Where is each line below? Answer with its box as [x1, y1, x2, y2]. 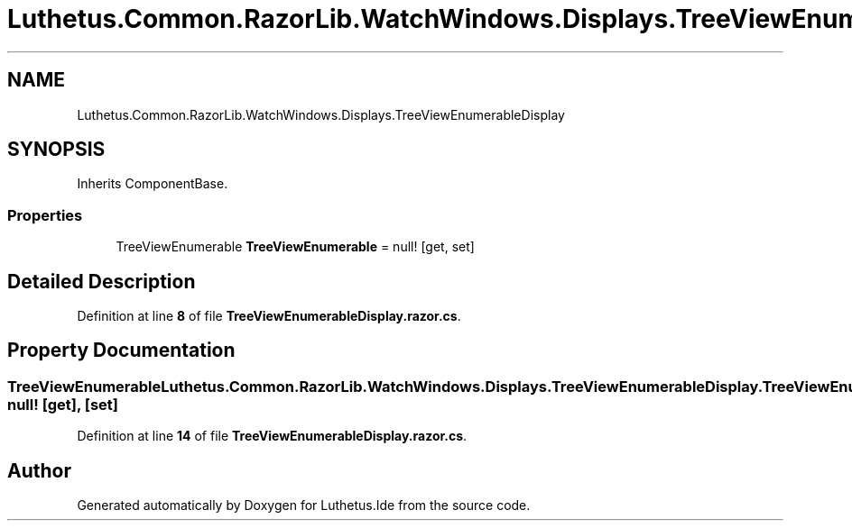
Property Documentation [7, 339, 236, 362]
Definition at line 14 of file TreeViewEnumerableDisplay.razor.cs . [77, 428, 468, 444]
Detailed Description [7, 269, 196, 293]
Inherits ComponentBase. [77, 176, 228, 192]
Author [7, 459, 71, 482]
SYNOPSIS [7, 138, 106, 161]
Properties [7, 205, 83, 224]
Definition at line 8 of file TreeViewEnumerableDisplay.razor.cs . [77, 308, 461, 324]
